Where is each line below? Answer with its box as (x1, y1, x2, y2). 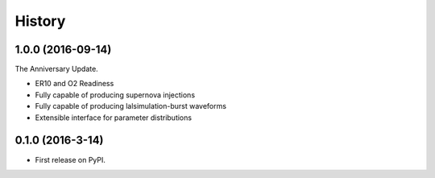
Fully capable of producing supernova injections (35, 89, 196, 100)
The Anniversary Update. (14, 64, 98, 74)
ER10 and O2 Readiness (35, 79, 114, 89)
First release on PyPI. (35, 155, 106, 164)
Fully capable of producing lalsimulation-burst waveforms (35, 101, 227, 111)
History (14, 12, 66, 30)
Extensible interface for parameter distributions (35, 113, 193, 122)
